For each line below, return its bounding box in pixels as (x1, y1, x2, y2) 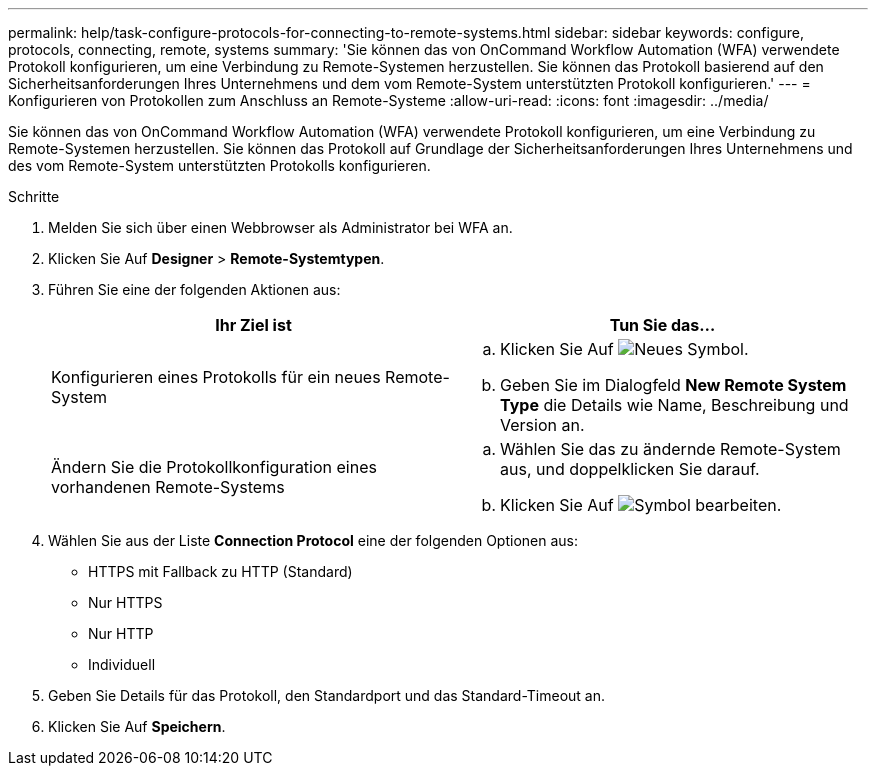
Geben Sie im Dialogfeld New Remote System (500, 375, 847, 395)
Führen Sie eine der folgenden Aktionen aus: (48, 281, 341, 298)
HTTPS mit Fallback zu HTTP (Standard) (88, 563, 353, 580)
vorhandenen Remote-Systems (51, 477, 285, 497)
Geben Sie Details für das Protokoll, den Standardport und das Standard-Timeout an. (48, 687, 606, 704)
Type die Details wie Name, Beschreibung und (500, 395, 849, 415)
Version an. (500, 415, 585, 435)
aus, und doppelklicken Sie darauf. (500, 459, 760, 479)
